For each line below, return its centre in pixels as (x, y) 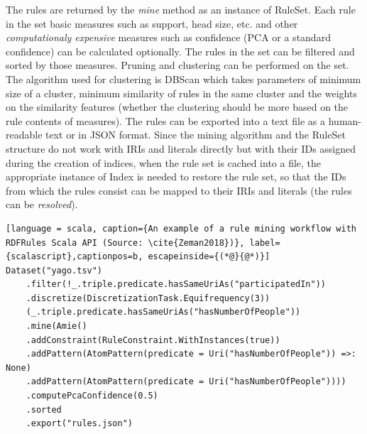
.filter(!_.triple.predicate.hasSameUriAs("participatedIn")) (176, 284)
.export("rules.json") (79, 424)
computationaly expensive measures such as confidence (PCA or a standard (168, 37)
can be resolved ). (42, 204)
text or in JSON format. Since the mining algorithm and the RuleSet (196, 135)
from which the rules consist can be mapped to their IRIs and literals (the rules (179, 190)
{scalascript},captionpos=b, (75, 257)
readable (24, 135)
